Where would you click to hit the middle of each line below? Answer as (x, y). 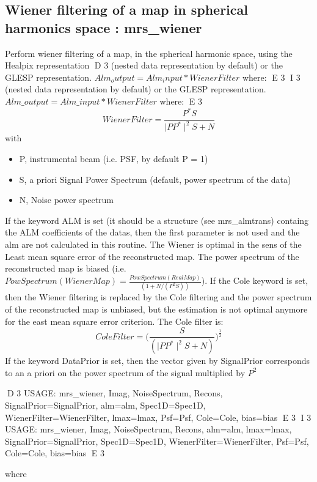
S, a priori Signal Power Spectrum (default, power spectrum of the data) (155, 179)
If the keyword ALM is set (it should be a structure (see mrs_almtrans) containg (157, 220)
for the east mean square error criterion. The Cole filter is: (114, 321)
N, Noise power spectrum (67, 200)
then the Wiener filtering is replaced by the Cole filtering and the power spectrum (158, 297)
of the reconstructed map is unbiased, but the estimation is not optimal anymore (156, 309)
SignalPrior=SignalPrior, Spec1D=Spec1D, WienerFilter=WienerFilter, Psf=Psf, (157, 441)
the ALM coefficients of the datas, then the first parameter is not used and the (152, 232)
